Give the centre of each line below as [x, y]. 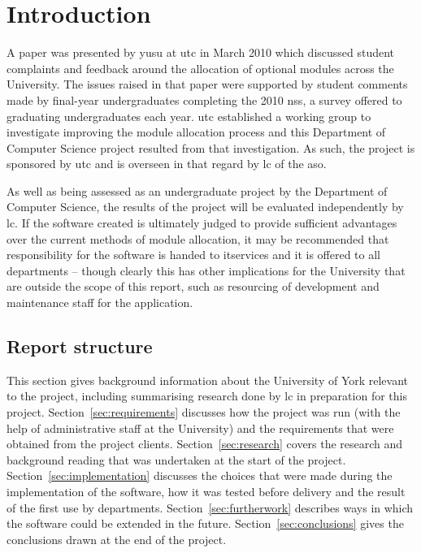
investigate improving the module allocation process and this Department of [196, 132]
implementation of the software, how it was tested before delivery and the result [206, 491]
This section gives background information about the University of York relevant [208, 380]
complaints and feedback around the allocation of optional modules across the [200, 68]
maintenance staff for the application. [100, 302]
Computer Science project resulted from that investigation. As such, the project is [211, 147]
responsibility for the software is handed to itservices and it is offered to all [194, 255]
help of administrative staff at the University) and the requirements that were [200, 428]
